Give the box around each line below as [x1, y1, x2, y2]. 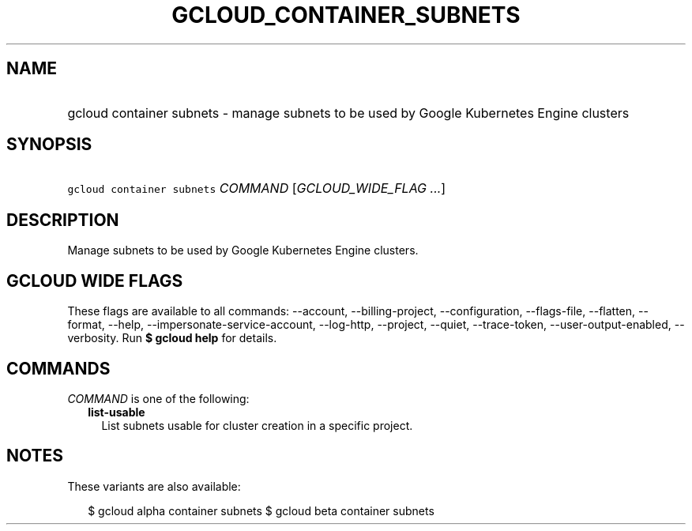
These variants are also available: [67, 479, 241, 493]
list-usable [88, 405, 145, 419]
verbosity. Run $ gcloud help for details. [67, 331, 277, 345]
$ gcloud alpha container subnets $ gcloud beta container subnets [88, 503, 434, 518]
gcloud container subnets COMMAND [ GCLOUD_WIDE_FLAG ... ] [67, 180, 446, 197]
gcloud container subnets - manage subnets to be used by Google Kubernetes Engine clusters [67, 104, 630, 121]
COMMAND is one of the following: [67, 391, 250, 405]
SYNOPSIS [6, 134, 92, 155]
